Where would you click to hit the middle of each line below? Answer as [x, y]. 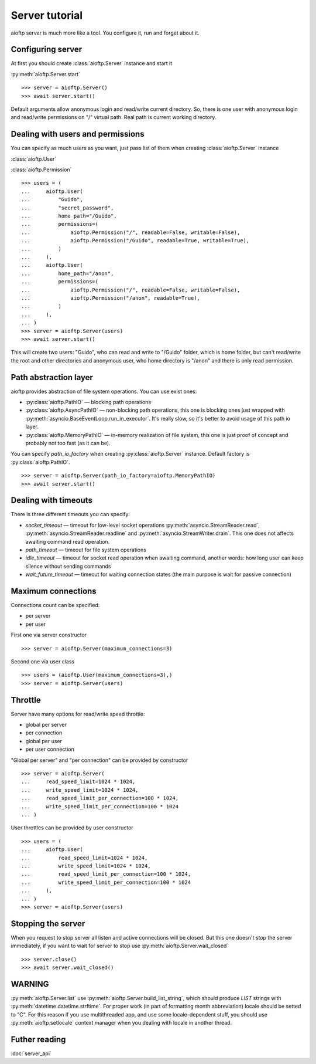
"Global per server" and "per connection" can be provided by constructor [99, 760]
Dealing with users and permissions [78, 134]
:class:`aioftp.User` [34, 159]
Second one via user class [43, 662]
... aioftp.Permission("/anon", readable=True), [111, 298]
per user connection [50, 749]
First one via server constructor [49, 635]
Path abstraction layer [52, 377]
